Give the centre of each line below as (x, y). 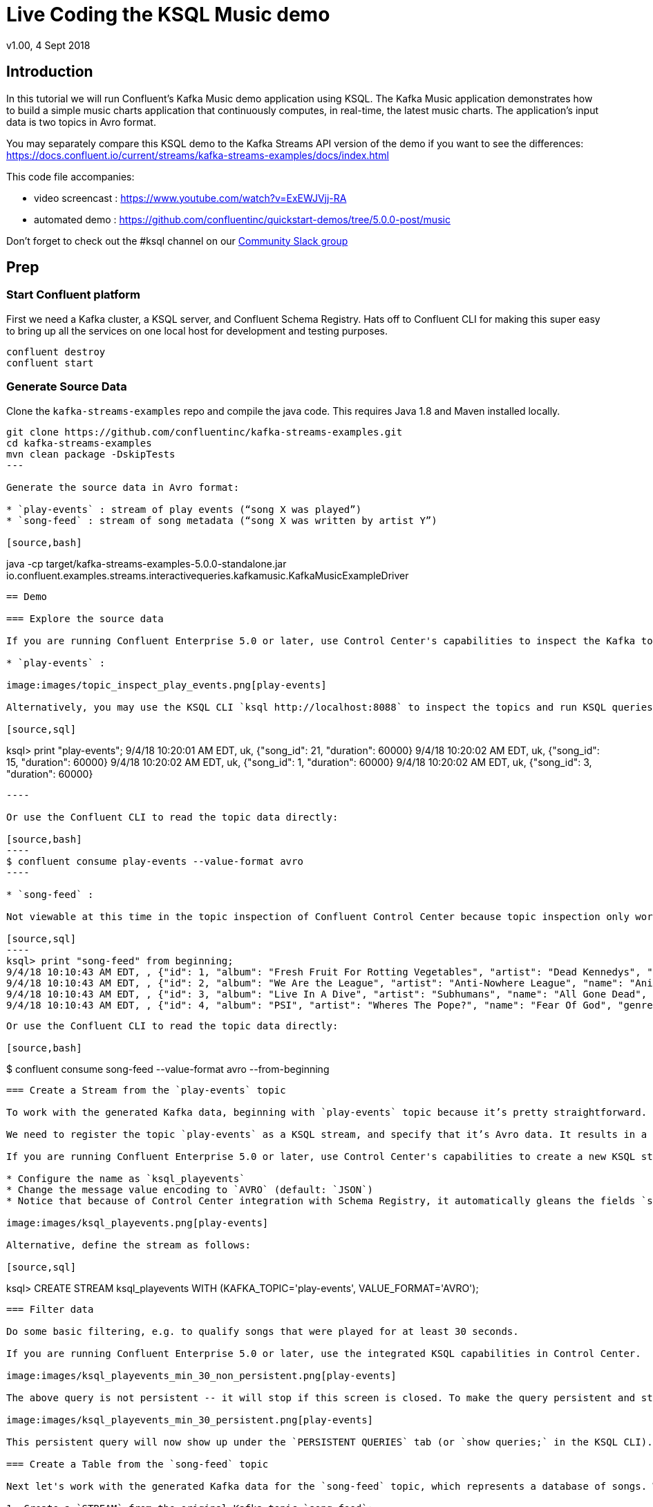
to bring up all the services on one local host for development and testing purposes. (197, 330)
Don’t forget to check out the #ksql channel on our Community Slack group (177, 241)
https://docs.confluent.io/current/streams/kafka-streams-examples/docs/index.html (198, 155)
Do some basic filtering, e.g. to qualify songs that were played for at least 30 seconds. (263, 1331)
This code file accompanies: (70, 176)
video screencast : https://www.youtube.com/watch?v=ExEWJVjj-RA (190, 198)
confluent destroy (56, 352)
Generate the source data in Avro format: (123, 487)
